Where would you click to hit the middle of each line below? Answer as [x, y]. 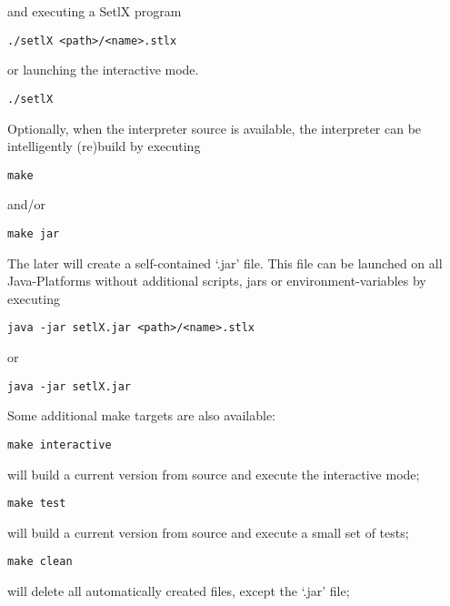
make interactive [60, 444]
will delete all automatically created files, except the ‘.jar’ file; [179, 591]
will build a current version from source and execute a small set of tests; [208, 532]
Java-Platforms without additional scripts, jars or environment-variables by [217, 281]
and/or [27, 204]
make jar [34, 233]
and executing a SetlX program [95, 11]
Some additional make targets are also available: [141, 415]
